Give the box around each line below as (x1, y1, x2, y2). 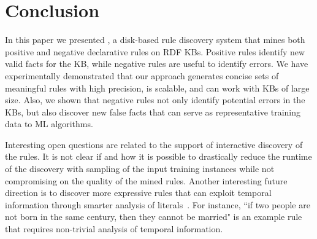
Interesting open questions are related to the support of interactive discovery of (5, 138, 303, 151)
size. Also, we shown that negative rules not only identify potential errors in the (5, 93, 305, 106)
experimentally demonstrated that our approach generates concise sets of (5, 69, 279, 82)
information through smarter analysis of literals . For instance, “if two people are (5, 198, 310, 211)
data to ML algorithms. (5, 117, 93, 130)
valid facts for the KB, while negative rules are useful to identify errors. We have (5, 57, 308, 70)
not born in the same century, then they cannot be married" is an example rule (5, 210, 302, 223)
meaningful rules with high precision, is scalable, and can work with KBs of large (5, 81, 310, 94)
